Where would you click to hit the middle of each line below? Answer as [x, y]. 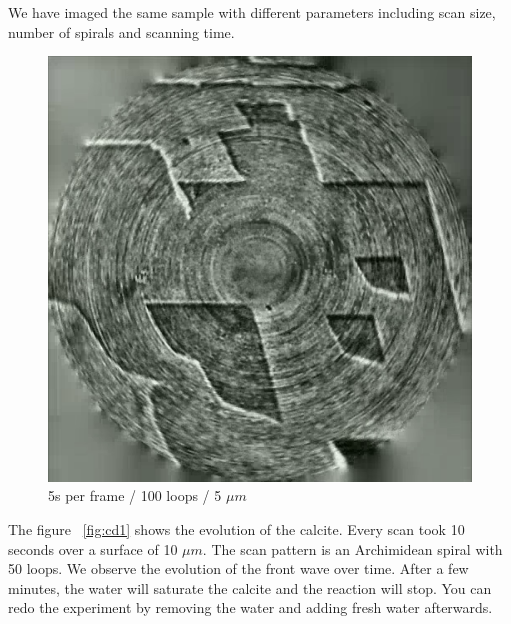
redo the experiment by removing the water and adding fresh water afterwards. [250, 607]
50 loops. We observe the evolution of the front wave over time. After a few [238, 568]
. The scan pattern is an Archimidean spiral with [352, 548]
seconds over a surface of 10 [93, 548]
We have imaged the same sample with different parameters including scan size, [252, 12]
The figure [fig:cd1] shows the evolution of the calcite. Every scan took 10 [236, 529]
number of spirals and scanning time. [121, 31]
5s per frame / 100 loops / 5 [135, 495]
